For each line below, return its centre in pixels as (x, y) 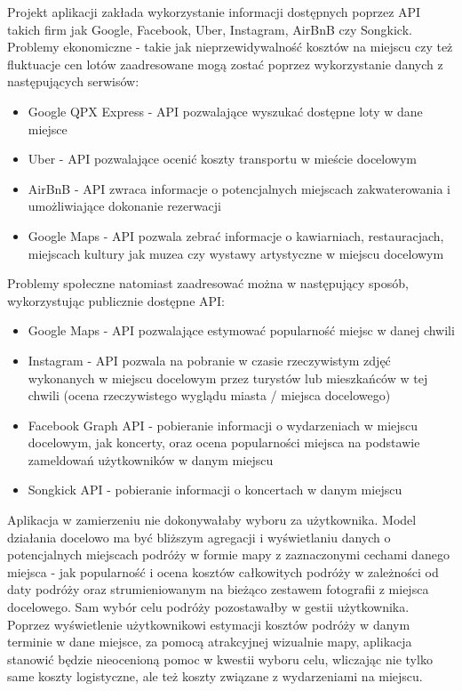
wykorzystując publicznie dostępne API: (116, 300)
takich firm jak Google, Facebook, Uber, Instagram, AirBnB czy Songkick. (210, 29)
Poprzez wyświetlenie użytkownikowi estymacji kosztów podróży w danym (209, 624)
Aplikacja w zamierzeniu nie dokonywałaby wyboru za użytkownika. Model (212, 520)
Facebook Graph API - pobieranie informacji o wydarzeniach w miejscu (223, 425)
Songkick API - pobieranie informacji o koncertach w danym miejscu (215, 490)
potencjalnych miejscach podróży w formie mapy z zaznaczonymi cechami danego (228, 554)
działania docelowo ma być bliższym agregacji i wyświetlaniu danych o (199, 537)
